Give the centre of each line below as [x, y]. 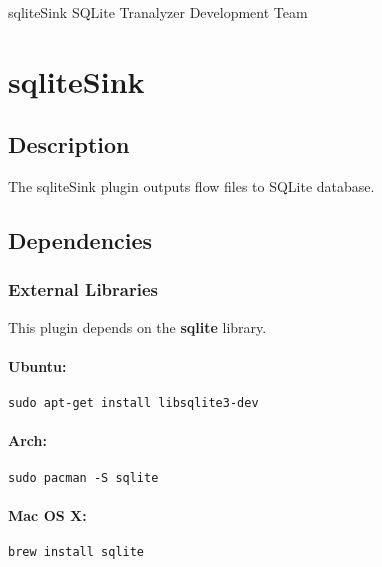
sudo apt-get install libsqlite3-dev [133, 403]
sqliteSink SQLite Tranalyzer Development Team [158, 12]
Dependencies [80, 240]
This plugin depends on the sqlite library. [137, 326]
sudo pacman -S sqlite [83, 477]
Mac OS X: [47, 514]
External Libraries [83, 289]
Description [69, 144]
